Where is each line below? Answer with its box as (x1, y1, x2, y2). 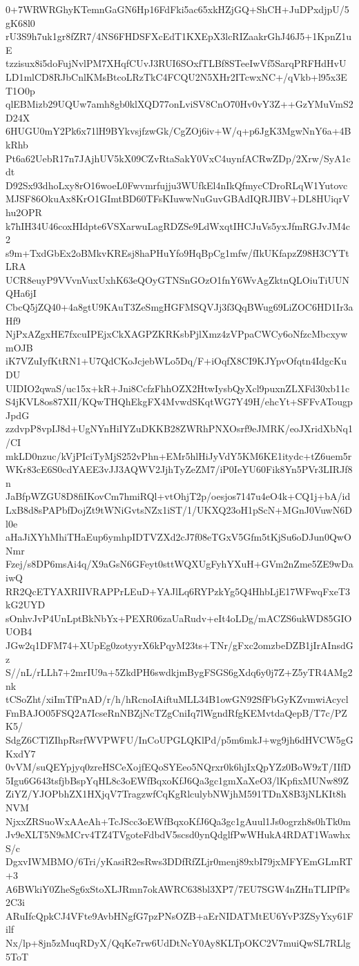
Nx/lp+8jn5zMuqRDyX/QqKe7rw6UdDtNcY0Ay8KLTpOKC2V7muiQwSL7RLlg (6, 935, 351, 949)
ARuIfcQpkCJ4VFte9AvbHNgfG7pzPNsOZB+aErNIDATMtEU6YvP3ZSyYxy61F (6, 908, 353, 922)
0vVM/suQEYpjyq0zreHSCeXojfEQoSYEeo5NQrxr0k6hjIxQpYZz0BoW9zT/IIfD (6, 760, 351, 774)
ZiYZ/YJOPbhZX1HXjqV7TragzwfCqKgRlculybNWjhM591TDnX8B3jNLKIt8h (6, 786, 347, 801)
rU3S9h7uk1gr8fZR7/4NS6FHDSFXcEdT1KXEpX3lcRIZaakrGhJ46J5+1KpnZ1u (6, 29, 352, 44)
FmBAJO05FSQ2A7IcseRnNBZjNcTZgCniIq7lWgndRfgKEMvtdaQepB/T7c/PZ (6, 705, 347, 719)
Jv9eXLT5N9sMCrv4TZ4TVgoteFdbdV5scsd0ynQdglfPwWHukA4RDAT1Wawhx (6, 827, 351, 842)
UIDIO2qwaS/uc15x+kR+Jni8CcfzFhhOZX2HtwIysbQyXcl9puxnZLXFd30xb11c (6, 380, 350, 395)
